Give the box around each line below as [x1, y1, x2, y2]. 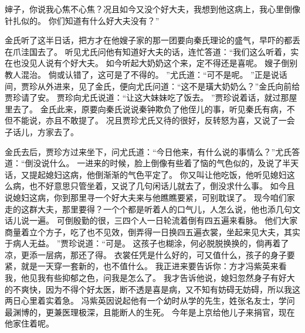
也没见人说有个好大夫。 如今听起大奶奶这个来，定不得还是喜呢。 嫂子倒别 [12, 57, 298, 69]
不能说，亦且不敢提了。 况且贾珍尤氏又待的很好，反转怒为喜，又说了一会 [12, 114, 295, 126]
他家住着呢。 [5, 317, 54, 329]
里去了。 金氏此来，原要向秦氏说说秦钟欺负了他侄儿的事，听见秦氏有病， [5, 102, 287, 115]
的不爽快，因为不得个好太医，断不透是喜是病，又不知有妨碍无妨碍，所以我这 [5, 283, 300, 295]
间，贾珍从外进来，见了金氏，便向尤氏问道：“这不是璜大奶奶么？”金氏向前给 [5, 80, 300, 92]
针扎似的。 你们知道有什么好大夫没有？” [5, 14, 160, 26]
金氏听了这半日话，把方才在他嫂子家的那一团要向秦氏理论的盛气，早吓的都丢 [5, 34, 300, 46]
